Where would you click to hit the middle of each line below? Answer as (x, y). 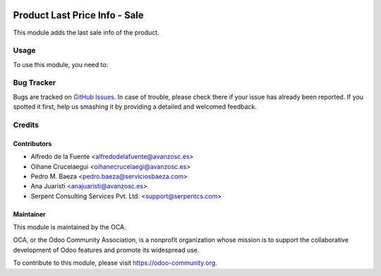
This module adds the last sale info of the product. (86, 32)
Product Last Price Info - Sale (78, 15)
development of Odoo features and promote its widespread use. (106, 250)
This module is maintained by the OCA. (69, 227)
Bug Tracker (35, 83)
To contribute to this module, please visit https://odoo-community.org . (115, 263)
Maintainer (29, 214)
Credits (26, 125)
